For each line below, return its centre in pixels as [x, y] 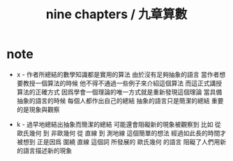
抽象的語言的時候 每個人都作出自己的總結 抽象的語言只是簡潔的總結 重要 [120, 100]
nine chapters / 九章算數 [116, 14]
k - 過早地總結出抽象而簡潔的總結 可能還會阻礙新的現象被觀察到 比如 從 [119, 124]
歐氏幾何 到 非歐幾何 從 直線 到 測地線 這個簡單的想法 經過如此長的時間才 [121, 133]
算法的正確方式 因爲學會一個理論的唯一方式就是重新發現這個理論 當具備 [119, 92]
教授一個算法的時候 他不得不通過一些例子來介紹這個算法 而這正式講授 [122, 83]
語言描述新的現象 [47, 150]
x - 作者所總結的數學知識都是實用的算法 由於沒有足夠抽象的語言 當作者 [118, 74]
